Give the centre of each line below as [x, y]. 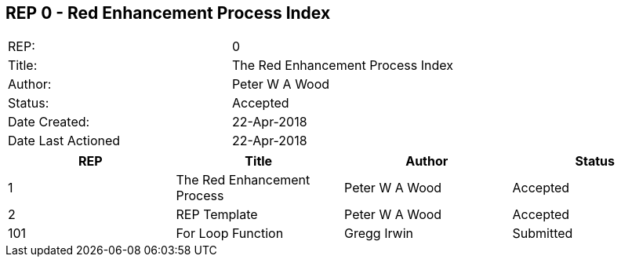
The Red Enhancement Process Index [342, 66]
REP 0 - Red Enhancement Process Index [168, 13]
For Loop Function [230, 234]
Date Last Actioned [64, 141]
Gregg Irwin [379, 234]
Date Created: [49, 122]
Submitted [543, 234]
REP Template [217, 215]
